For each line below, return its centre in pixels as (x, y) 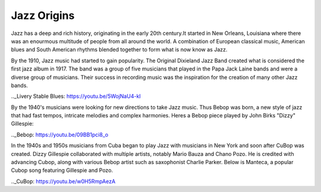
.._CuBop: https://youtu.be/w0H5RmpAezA (63, 181)
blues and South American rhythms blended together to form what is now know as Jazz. (119, 50)
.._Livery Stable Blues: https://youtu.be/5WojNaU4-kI (76, 96)
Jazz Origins (43, 15)
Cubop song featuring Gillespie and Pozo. (62, 170)
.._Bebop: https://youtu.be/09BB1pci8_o (60, 135)
